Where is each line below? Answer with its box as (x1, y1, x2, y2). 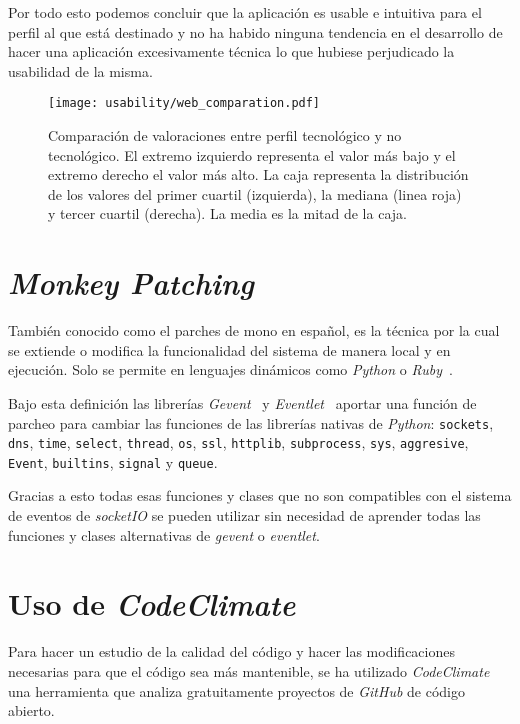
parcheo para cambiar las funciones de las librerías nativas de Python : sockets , (8, 412, 494, 433)
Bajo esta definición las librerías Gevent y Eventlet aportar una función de (8, 392, 477, 413)
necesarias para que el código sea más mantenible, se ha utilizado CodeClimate (8, 660, 490, 681)
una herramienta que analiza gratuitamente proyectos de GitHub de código (8, 680, 465, 701)
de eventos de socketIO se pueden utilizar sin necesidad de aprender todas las (8, 505, 481, 526)
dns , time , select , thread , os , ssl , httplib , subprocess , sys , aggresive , (8, 432, 469, 453)
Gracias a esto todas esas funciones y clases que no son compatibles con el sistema (8, 485, 512, 506)
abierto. (8, 700, 55, 721)
